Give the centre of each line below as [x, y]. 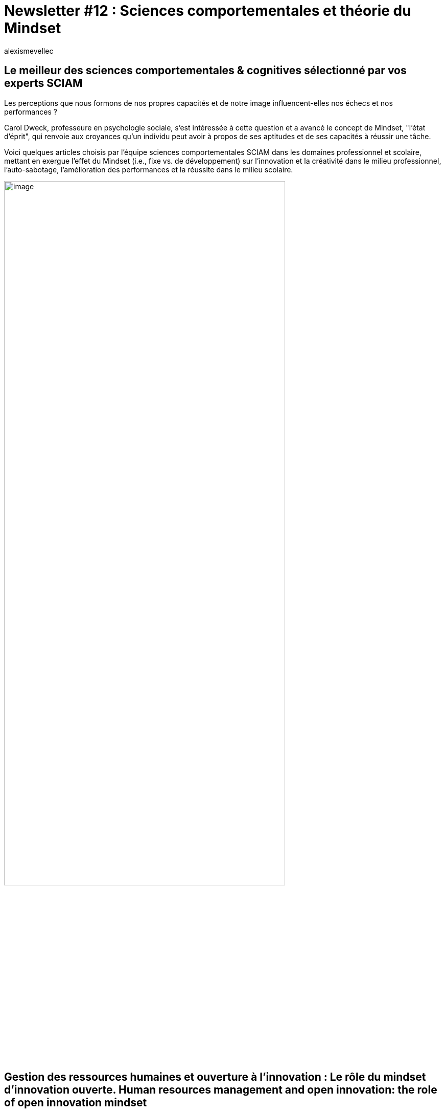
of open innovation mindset [76, 1102]
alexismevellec [29, 51]
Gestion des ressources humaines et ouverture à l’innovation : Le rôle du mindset [215, 1077]
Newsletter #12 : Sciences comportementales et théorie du [208, 11]
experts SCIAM [43, 83]
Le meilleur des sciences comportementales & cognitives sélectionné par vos [205, 71]
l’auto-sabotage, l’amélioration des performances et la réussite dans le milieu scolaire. [149, 169]
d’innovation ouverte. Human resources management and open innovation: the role [221, 1089]
